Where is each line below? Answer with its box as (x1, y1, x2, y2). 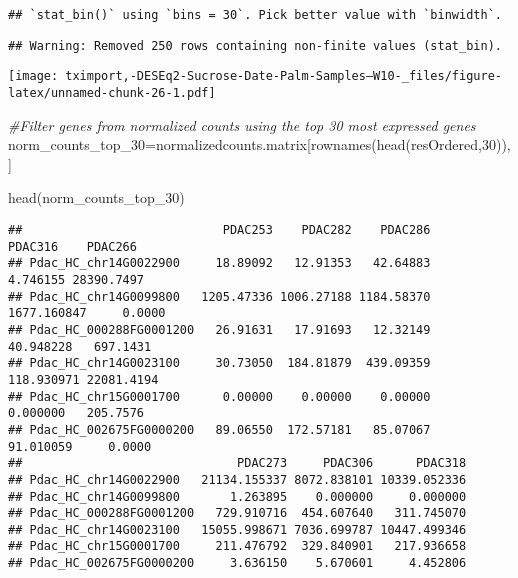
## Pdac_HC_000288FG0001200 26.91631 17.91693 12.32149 (8, 322, 431, 337)
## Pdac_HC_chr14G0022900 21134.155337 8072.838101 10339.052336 (8, 472, 467, 487)
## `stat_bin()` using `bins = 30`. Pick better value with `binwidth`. (8, 8, 502, 22)
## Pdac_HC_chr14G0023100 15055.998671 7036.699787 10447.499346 (8, 522, 467, 537)
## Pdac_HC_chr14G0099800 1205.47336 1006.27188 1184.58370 (8, 289, 431, 304)
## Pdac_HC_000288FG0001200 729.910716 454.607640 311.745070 (8, 506, 467, 521)
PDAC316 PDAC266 (8, 239, 137, 254)
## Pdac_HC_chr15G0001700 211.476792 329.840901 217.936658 (8, 539, 467, 554)
